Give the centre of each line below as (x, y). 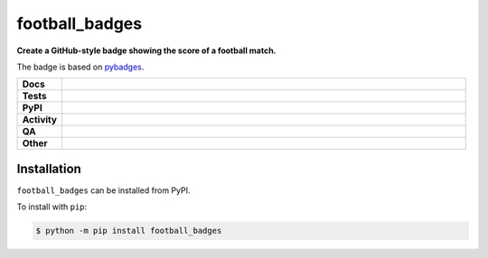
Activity (40, 120)
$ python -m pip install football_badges (129, 231)
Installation (49, 168)
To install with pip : (52, 207)
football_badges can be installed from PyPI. (103, 190)
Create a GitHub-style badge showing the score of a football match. (146, 51)
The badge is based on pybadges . (80, 67)
